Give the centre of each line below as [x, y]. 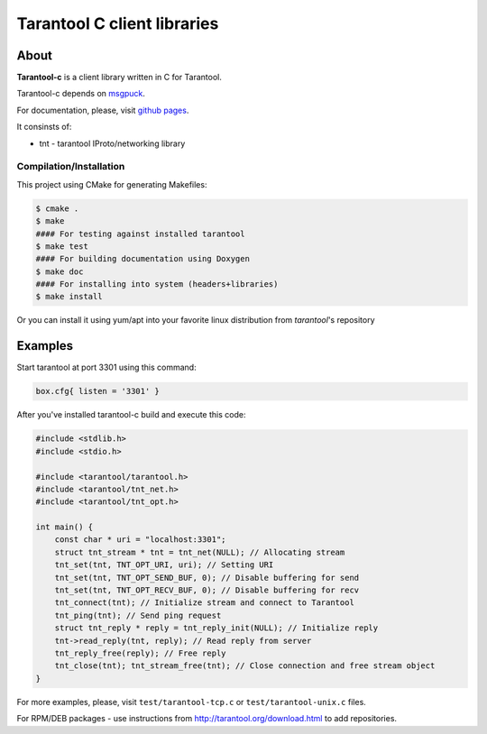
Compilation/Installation [71, 167]
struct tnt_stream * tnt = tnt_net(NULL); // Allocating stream [200, 552]
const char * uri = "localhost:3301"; [140, 540]
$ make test [62, 246]
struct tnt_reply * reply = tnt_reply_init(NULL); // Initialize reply [216, 628]
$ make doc [60, 271]
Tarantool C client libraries [118, 23]
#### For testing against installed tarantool [140, 234]
